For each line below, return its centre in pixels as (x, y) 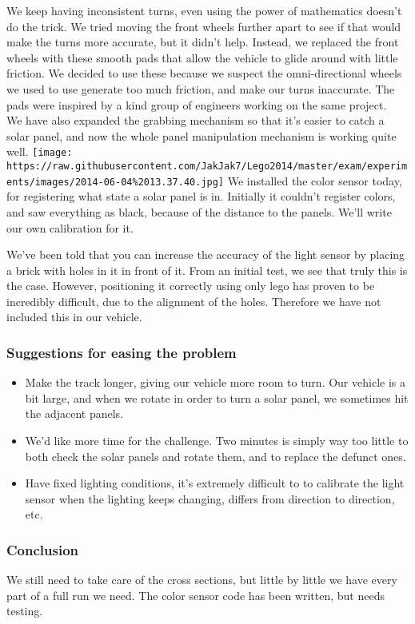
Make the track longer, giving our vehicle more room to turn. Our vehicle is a (215, 382)
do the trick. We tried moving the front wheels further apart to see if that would (204, 26)
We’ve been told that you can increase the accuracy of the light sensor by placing (206, 254)
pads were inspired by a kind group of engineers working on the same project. (197, 104)
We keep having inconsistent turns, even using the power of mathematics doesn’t (204, 10)
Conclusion (42, 549)
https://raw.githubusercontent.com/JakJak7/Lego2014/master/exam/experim (207, 166)
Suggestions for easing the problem (122, 352)
